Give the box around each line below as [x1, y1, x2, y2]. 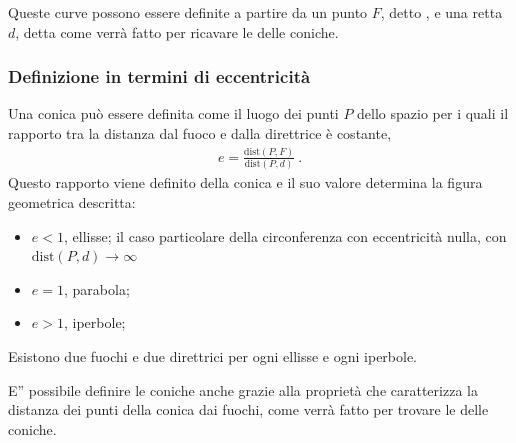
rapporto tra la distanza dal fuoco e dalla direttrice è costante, [8, 123, 392, 143]
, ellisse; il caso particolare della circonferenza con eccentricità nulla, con [63, 225, 507, 246]
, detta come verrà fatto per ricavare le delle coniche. [15, 21, 339, 42]
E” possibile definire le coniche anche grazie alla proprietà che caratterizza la [8, 379, 478, 400]
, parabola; [63, 278, 130, 299]
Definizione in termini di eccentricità [8, 64, 311, 89]
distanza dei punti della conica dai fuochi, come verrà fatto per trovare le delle [8, 399, 489, 420]
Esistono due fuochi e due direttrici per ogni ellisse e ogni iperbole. [8, 345, 418, 366]
